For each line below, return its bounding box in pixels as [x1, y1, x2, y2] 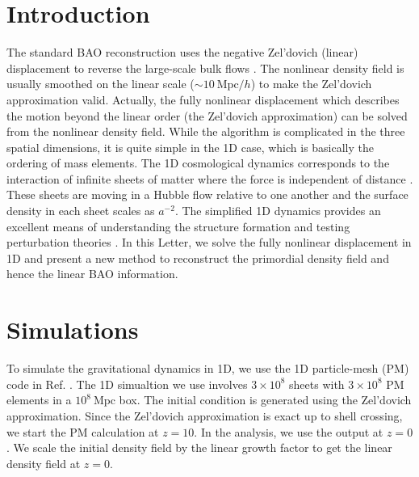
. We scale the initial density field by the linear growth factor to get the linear [6, 439, 392, 456]
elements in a [6, 391, 72, 408]
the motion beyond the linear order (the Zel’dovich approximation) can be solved [6, 107, 408, 124]
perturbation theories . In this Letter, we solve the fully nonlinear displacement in [6, 234, 412, 251]
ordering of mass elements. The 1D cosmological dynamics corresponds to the [6, 154, 390, 171]
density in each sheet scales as [6, 202, 155, 219]
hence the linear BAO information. [6, 265, 178, 282]
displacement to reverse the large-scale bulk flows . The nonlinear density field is [6, 59, 404, 76]
